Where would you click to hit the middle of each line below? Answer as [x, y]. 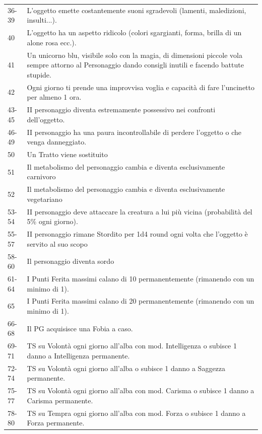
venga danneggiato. [57, 142]
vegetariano [45, 199]
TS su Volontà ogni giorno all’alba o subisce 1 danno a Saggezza [126, 368]
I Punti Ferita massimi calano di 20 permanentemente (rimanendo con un [141, 301]
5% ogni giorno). [52, 221]
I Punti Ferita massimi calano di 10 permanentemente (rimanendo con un [141, 278]
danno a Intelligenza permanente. [78, 355]
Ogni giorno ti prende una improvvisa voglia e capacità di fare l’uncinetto [141, 87]
